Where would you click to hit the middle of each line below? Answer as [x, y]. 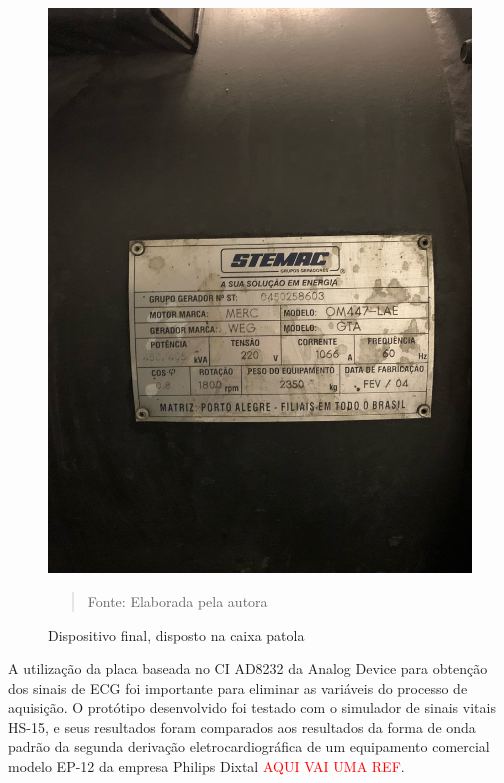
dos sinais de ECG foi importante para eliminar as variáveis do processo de [238, 687]
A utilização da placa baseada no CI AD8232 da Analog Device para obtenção [248, 668]
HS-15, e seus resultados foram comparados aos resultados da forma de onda [242, 726]
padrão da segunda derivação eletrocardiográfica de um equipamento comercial [249, 746]
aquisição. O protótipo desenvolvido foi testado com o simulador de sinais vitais [252, 707]
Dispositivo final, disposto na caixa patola [176, 634]
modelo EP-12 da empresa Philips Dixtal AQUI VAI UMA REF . [206, 766]
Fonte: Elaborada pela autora [177, 600]
